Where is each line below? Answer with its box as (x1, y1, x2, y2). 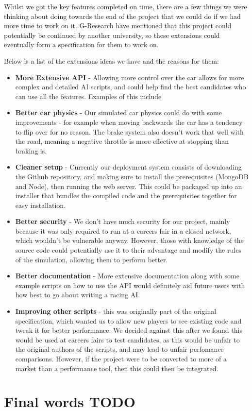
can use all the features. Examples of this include (15, 91, 162, 101)
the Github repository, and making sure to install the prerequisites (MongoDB (15, 171, 249, 181)
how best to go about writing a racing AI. (15, 290, 140, 300)
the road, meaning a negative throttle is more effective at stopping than (15, 136, 229, 146)
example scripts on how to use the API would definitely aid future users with (15, 280, 245, 290)
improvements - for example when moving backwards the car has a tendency (15, 117, 243, 127)
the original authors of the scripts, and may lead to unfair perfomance (15, 344, 224, 354)
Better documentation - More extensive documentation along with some (15, 271, 239, 281)
